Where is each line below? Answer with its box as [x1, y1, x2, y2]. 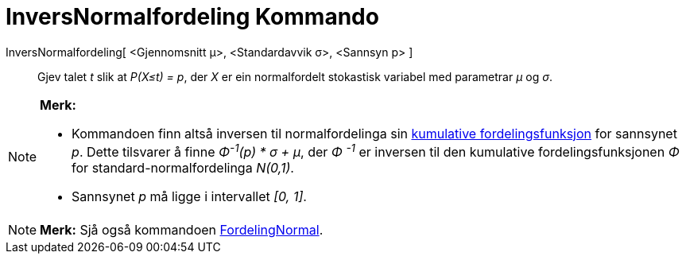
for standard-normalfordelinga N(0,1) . [72, 160, 294, 177]
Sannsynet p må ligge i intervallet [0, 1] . [72, 188, 307, 205]
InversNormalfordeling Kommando [6, 3, 379, 30]
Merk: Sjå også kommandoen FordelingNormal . [40, 222, 324, 239]
